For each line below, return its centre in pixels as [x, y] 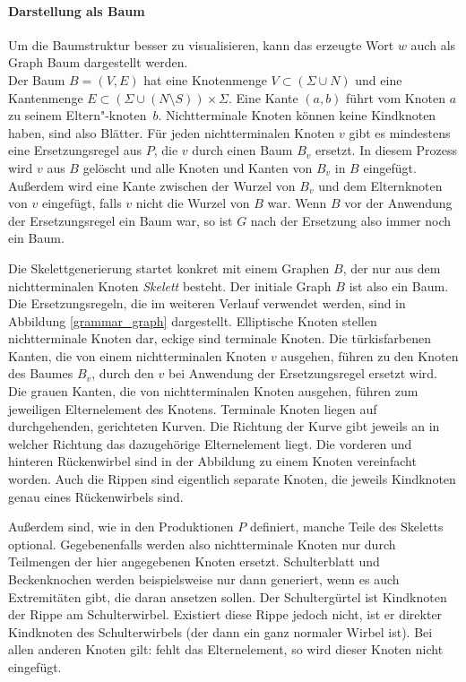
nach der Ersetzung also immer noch [351, 220]
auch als [433, 44]
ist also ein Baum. [399, 285]
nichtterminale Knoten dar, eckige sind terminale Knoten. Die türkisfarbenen [220, 338]
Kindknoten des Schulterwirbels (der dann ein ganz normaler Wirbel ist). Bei [220, 631]
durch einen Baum [242, 150]
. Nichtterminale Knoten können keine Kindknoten [297, 115]
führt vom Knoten [396, 97]
